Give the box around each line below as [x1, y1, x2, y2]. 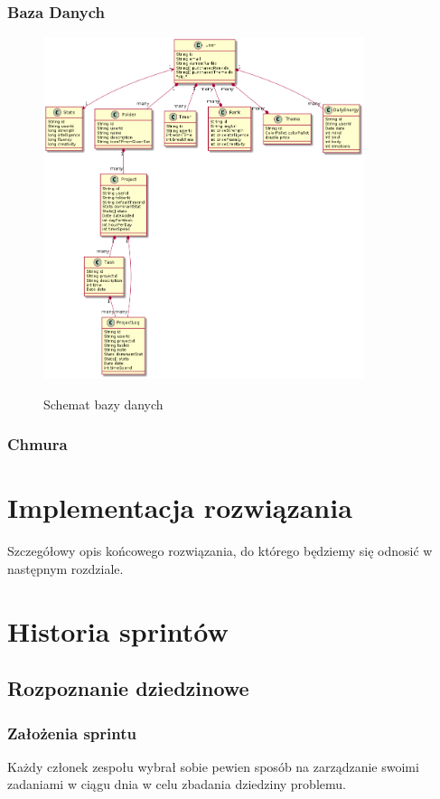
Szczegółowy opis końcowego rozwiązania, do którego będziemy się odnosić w [7, 541, 433, 560]
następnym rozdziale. [7, 559, 124, 578]
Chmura [7, 433, 68, 456]
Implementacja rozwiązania [7, 489, 352, 526]
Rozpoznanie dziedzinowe [7, 674, 249, 702]
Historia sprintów [7, 612, 229, 649]
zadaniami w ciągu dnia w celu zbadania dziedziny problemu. [7, 775, 346, 794]
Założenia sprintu [7, 721, 136, 744]
